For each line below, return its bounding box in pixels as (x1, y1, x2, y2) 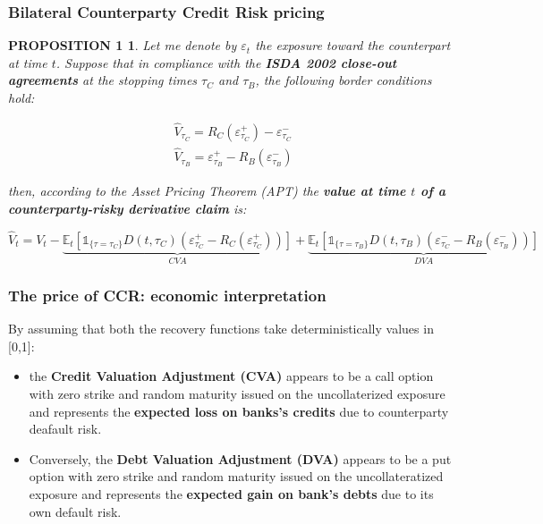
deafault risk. (29, 419, 102, 438)
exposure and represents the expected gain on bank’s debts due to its (29, 484, 434, 503)
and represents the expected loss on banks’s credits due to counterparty (29, 401, 449, 420)
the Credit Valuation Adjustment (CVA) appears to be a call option (29, 367, 434, 385)
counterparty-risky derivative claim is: (8, 199, 247, 217)
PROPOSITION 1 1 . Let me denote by (8, 36, 237, 55)
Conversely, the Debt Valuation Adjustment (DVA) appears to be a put (29, 449, 452, 468)
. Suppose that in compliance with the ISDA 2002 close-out (55, 53, 397, 72)
